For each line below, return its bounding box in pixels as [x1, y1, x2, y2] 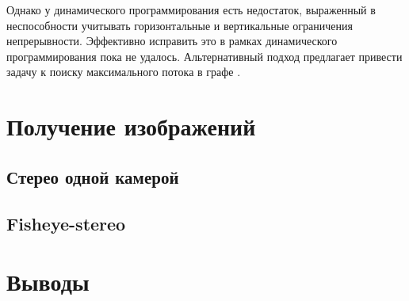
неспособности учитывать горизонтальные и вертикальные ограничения [6, 17, 353, 33]
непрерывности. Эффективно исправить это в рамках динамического [6, 32, 338, 49]
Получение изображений [6, 110, 256, 143]
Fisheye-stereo [6, 211, 126, 235]
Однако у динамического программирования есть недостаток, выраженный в [6, 2, 376, 17]
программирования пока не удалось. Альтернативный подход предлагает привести [6, 48, 403, 64]
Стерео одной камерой [6, 164, 179, 189]
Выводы [6, 265, 90, 298]
